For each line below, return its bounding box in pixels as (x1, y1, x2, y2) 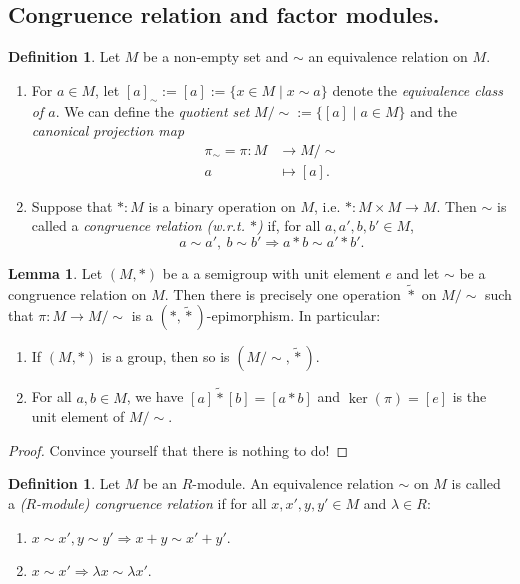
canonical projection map (31, 120, 185, 141)
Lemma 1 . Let (8, 263, 103, 284)
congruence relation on (8, 283, 147, 304)
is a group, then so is (101, 346, 230, 367)
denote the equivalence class (332, 79, 503, 100)
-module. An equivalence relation (192, 473, 394, 494)
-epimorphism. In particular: (206, 305, 381, 326)
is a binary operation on (148, 195, 296, 216)
